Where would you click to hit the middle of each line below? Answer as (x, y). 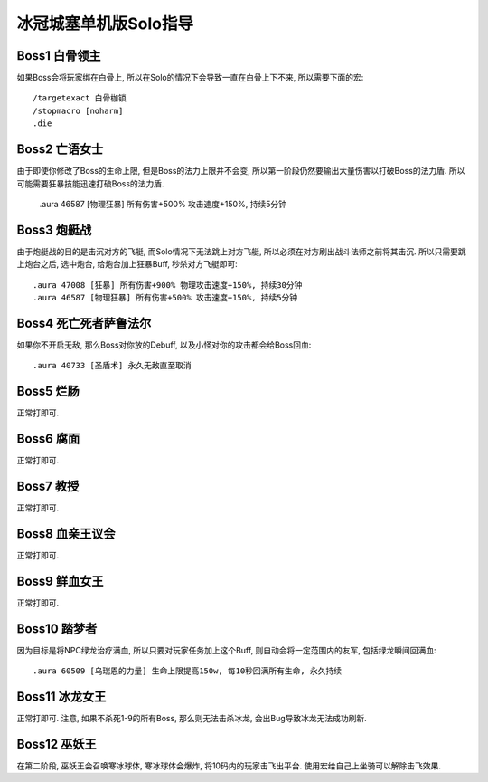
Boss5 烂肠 (48, 391)
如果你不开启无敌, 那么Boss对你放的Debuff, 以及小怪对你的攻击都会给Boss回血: (164, 345)
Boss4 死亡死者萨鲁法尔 (84, 323)
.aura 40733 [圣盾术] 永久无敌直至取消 (112, 366)
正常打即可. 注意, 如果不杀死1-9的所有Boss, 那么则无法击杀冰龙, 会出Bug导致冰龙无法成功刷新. (192, 719)
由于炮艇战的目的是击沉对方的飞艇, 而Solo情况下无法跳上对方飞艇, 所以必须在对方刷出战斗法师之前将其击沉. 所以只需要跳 (242, 251)
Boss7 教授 (48, 486)
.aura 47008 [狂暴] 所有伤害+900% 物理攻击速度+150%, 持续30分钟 (168, 285)
